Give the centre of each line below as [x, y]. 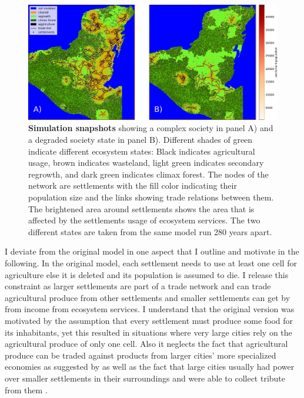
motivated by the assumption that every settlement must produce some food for [149, 320]
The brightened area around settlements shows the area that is [141, 208]
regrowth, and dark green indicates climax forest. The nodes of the [148, 174]
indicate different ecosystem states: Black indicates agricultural [142, 151]
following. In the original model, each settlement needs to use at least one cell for [151, 262]
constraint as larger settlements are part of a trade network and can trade [138, 286]
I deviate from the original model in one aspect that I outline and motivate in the [152, 251]
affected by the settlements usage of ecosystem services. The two [144, 220]
